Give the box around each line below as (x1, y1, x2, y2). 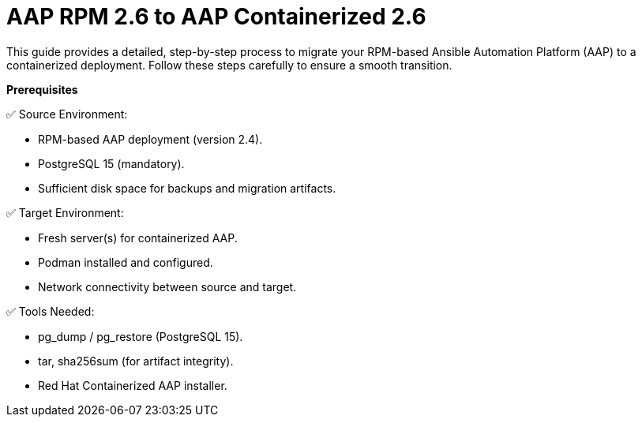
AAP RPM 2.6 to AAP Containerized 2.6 (6, 3, 426, 30)
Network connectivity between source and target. (38, 279, 297, 294)
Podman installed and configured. (38, 255, 213, 269)
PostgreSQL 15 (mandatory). (38, 156, 185, 170)
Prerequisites (6, 82, 78, 96)
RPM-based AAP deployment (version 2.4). (38, 132, 263, 146)
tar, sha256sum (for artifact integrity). (38, 354, 234, 368)
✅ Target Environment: (6, 205, 124, 219)
